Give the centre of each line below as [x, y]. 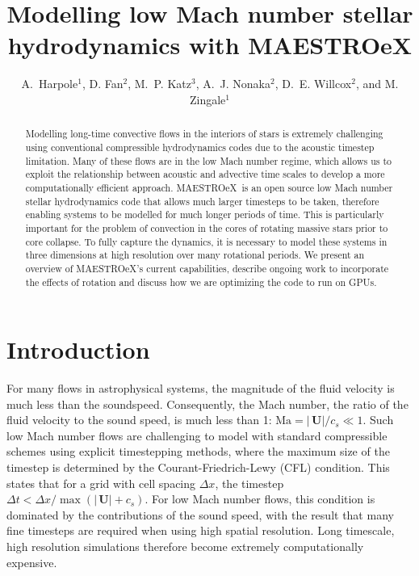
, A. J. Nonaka [233, 84]
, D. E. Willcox [313, 84]
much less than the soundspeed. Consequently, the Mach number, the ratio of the [207, 404]
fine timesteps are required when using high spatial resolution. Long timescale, [201, 530]
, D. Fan [103, 84]
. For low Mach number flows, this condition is [260, 499]
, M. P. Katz [159, 84]
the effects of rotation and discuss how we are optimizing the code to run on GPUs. [201, 282]
